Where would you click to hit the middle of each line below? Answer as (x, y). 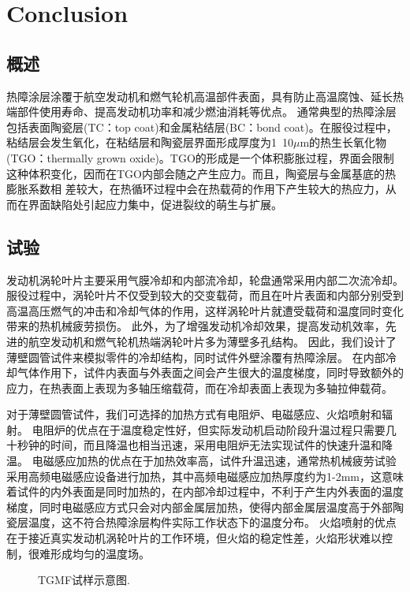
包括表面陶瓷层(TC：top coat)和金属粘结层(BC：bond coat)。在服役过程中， (202, 127)
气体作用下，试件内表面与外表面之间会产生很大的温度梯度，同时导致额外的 (210, 372)
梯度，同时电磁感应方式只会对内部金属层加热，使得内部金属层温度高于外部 (199, 506)
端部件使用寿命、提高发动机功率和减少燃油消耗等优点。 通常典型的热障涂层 (201, 112)
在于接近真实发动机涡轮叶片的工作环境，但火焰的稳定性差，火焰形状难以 (194, 538)
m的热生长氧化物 (343, 142)
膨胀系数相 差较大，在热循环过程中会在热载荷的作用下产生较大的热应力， (196, 189)
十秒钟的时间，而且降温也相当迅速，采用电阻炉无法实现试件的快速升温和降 (199, 445)
